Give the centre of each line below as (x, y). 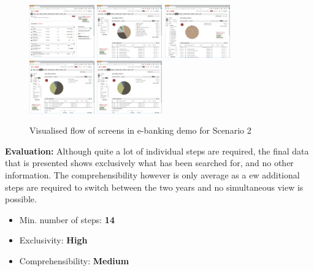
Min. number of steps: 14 (67, 219)
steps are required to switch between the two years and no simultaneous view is (154, 187)
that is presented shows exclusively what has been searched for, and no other (149, 163)
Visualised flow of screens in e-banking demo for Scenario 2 (140, 130)
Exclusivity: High (53, 240)
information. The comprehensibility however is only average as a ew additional (152, 174)
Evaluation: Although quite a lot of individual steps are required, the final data (157, 151)
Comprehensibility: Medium (74, 260)
